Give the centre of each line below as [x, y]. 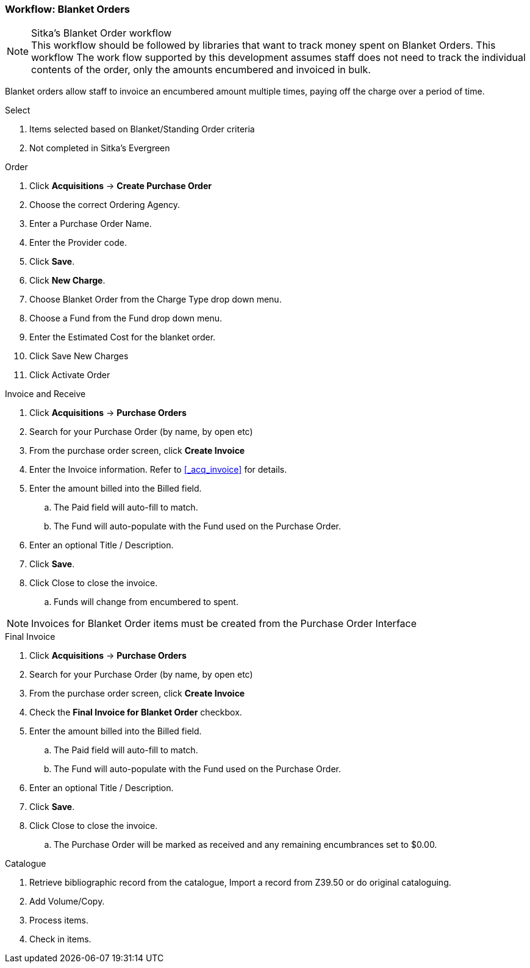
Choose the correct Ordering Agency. [105, 205]
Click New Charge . [67, 281]
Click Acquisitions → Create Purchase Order [120, 186]
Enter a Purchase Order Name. [91, 224]
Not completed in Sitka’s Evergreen [100, 148]
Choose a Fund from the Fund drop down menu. [126, 318]
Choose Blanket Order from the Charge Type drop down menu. [156, 299]
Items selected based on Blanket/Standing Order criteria [142, 129]
